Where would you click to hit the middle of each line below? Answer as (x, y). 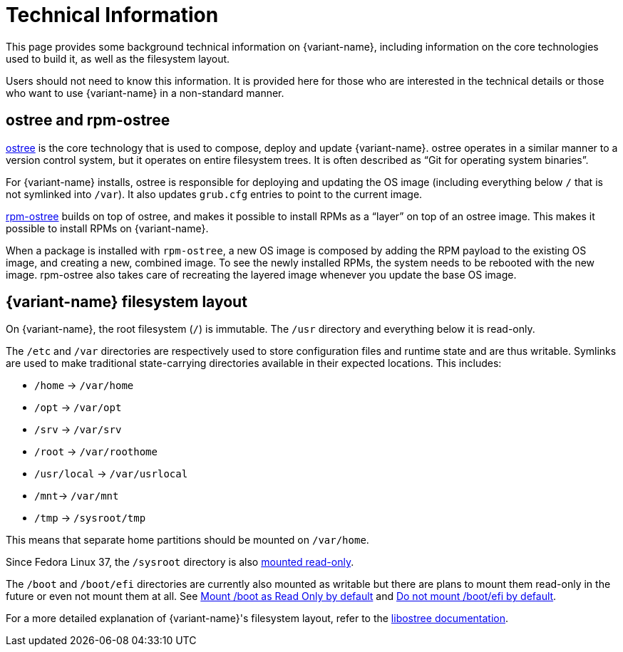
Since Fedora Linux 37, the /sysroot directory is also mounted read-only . (180, 562)
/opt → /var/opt (78, 408)
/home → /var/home (84, 385)
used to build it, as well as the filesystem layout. (118, 58)
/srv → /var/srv (78, 430)
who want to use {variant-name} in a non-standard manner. (145, 93)
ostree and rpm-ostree (88, 120)
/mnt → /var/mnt (77, 496)
